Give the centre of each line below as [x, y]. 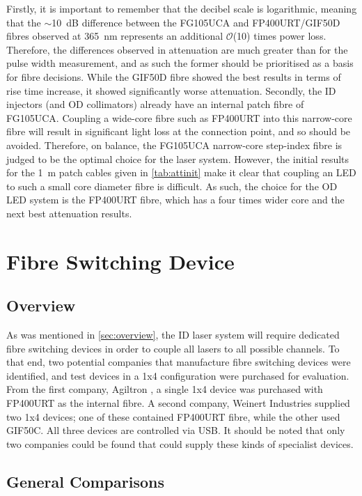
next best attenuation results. [69, 213]
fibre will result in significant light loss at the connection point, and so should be [179, 131]
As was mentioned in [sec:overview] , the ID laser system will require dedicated [173, 335]
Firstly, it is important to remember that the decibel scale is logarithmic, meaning [182, 8]
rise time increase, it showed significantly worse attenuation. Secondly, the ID [171, 90]
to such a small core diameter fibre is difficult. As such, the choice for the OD [172, 186]
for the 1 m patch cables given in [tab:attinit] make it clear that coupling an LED [181, 172]
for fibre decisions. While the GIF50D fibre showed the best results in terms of [174, 76]
